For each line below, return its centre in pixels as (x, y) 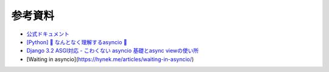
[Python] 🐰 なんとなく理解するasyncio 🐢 (77, 42)
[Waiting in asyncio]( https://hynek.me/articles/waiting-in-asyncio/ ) (110, 59)
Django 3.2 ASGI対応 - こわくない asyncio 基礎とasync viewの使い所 (113, 51)
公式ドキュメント (48, 34)
